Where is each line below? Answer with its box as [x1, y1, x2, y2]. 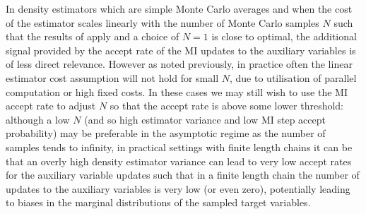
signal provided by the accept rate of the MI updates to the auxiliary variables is [6, 42, 356, 57]
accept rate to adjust [6, 98, 96, 113]
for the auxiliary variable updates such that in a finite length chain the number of [6, 167, 360, 182]
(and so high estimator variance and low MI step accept [84, 112, 326, 126]
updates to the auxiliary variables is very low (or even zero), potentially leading [6, 181, 350, 196]
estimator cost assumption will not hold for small [6, 70, 219, 85]
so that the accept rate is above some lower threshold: [110, 98, 343, 113]
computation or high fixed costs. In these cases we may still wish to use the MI [6, 84, 348, 99]
